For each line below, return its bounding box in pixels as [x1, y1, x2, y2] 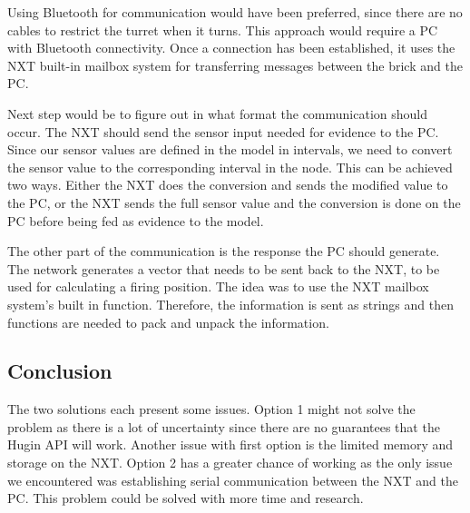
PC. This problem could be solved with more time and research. [7, 488, 364, 508]
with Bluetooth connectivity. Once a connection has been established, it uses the [7, 38, 455, 57]
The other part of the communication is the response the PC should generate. [7, 242, 440, 261]
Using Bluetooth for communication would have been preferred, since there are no [7, 3, 463, 21]
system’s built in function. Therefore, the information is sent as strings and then [7, 294, 454, 313]
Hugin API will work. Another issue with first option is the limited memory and [7, 435, 454, 454]
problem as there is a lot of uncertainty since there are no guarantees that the [7, 417, 440, 436]
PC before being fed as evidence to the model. [7, 211, 264, 230]
